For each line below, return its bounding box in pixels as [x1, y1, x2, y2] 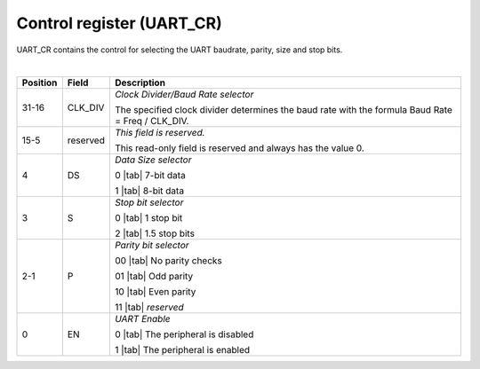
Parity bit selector [114, 239, 190, 252]
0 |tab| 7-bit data [114, 169, 186, 182]
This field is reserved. [114, 127, 205, 139]
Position [21, 76, 58, 89]
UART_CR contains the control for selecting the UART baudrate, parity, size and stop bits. [16, 44, 343, 55]
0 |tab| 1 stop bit [114, 212, 183, 224]
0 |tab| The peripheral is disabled [114, 328, 254, 341]
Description [114, 76, 166, 89]
